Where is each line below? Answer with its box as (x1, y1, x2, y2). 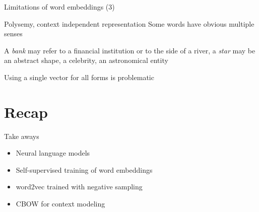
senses (4, 28, 23, 39)
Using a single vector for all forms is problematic (4, 72, 154, 82)
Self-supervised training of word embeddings (16, 164, 153, 175)
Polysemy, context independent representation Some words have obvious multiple (4, 18, 254, 29)
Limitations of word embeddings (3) (4, 2, 115, 12)
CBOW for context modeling (16, 198, 105, 209)
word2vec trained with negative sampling (16, 181, 143, 192)
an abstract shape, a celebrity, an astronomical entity (4, 55, 168, 65)
